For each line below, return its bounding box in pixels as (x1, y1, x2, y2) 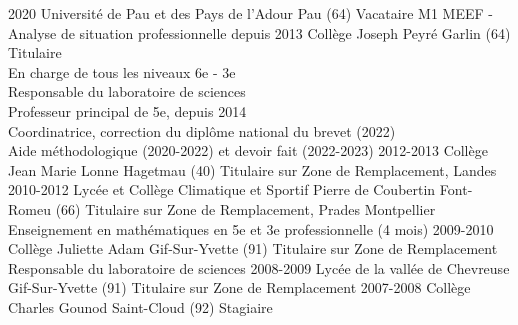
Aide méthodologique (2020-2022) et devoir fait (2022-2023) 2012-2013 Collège (8, 140, 488, 161)
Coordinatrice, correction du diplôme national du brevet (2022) (8, 120, 396, 141)
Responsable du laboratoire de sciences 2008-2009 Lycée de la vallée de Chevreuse (8, 257, 510, 278)
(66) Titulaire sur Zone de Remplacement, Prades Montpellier (55, 198, 436, 219)
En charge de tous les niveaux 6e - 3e (8, 61, 236, 82)
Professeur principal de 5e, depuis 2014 (8, 100, 247, 121)
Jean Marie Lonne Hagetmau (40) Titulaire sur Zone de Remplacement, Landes (8, 159, 497, 180)
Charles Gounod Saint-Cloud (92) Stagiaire (8, 296, 273, 317)
